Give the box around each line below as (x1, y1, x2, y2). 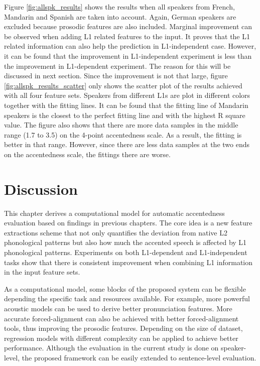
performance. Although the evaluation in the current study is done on (4, 342, 219, 353)
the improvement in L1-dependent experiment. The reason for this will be (4, 60, 231, 71)
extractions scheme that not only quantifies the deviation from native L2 (4, 227, 228, 237)
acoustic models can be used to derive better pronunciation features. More (4, 303, 232, 313)
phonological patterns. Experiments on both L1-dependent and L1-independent (4, 247, 247, 257)
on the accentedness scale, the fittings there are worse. (4, 149, 171, 159)
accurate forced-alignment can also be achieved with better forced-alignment (4, 313, 239, 323)
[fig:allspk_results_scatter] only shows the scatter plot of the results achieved (4, 80, 242, 90)
